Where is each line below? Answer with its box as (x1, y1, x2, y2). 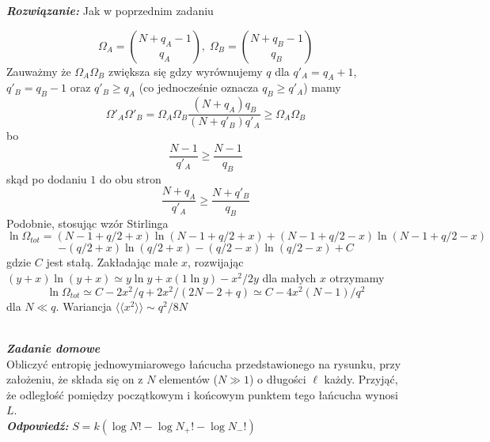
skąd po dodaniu (6, 170, 87, 187)
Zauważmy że (6, 62, 71, 79)
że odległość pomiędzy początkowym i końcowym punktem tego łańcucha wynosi (6, 386, 398, 402)
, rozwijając (188, 254, 244, 270)
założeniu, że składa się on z (6, 371, 143, 387)
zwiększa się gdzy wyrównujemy (108, 62, 263, 79)
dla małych (262, 270, 317, 286)
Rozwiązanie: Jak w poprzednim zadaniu (6, 2, 214, 18)
